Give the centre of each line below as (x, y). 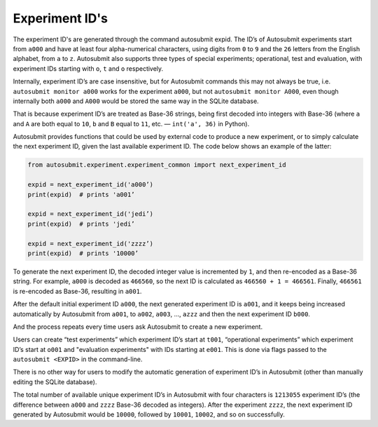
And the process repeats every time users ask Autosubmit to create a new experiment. (138, 327)
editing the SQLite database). (55, 381)
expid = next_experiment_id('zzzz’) (91, 243)
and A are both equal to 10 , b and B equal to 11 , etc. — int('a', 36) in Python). (131, 123)
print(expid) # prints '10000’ (83, 253)
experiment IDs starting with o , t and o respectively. (88, 68)
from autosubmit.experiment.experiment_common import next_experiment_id (157, 165)
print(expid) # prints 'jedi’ (82, 224)
